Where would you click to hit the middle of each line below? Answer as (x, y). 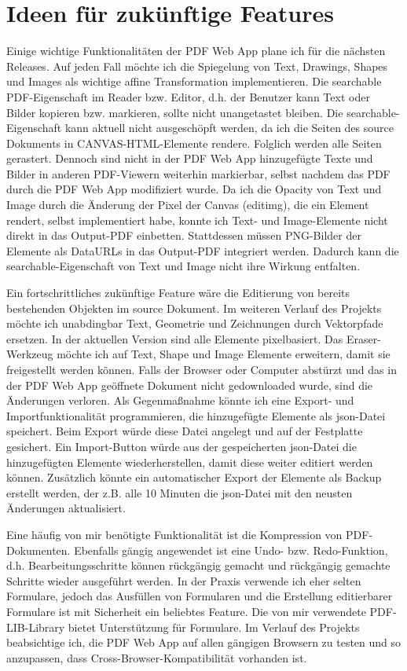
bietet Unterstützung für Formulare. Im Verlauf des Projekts (214, 627)
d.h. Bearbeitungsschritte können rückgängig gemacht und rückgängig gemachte (198, 565)
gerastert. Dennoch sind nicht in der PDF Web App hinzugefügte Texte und (190, 158)
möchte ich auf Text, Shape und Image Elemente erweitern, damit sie (224, 354)
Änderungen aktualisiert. (66, 508)
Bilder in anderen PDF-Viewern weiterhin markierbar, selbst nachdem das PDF (198, 173)
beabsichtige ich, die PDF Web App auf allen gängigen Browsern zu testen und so (204, 642)
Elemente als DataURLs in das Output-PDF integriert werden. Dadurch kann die (203, 250)
